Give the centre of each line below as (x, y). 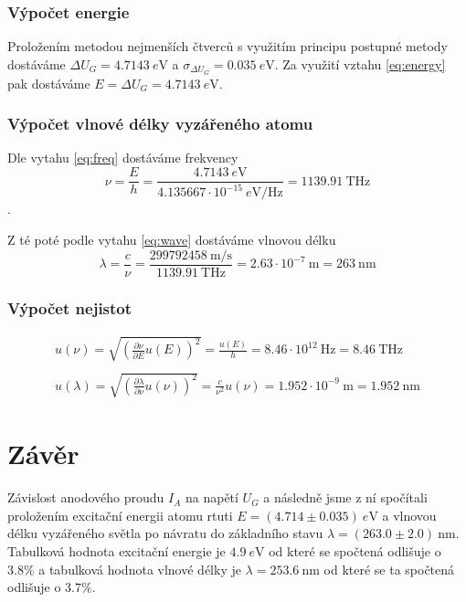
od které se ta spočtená (389, 569)
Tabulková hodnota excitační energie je (116, 551)
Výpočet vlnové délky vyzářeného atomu (160, 124)
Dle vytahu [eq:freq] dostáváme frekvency (123, 158)
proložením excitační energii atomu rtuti (120, 515)
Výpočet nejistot (70, 307)
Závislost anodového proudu (86, 497)
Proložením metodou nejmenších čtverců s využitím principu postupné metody (228, 46)
